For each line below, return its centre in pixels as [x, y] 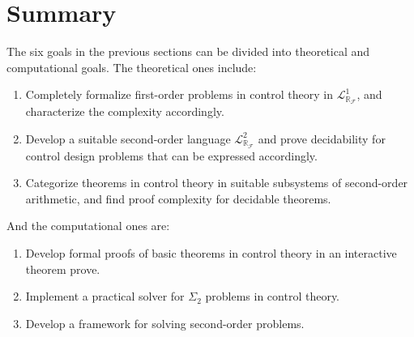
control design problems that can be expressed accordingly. [171, 155]
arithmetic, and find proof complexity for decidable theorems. [178, 198]
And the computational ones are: [88, 226]
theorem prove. [63, 269]
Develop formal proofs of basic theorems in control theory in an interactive [211, 253]
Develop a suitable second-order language [128, 138]
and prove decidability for [322, 138]
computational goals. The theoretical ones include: [132, 67]
